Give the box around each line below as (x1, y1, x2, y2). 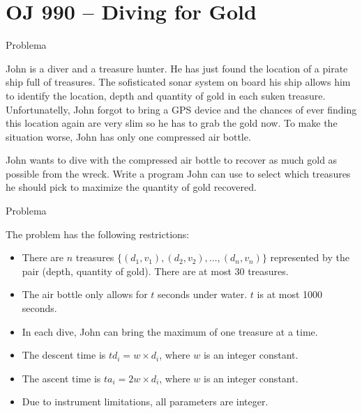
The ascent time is (22, 371, 101, 385)
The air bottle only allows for (22, 287, 148, 302)
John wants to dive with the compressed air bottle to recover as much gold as (6, 153, 338, 167)
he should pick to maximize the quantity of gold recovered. (6, 180, 257, 194)
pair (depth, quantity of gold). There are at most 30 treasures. (22, 263, 289, 278)
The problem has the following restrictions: (6, 226, 190, 241)
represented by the (270, 250, 349, 265)
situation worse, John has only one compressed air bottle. (6, 129, 251, 143)
